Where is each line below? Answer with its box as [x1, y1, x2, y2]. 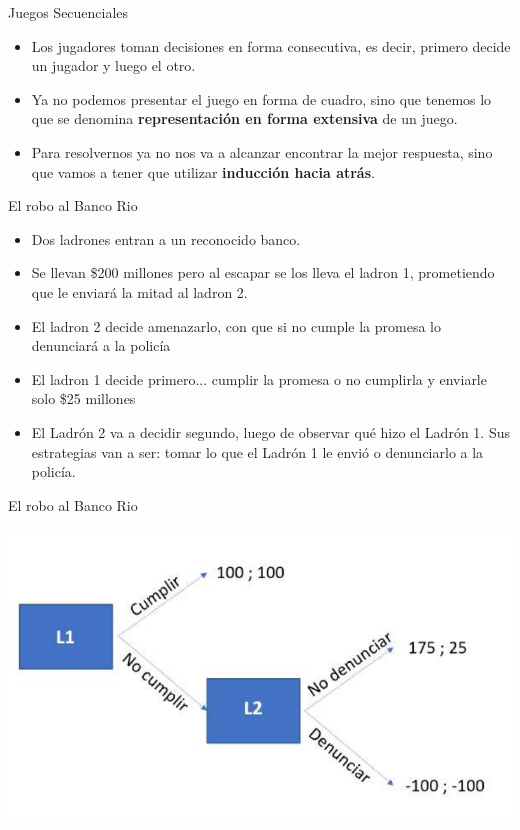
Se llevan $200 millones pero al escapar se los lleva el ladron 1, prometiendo [31, 262, 495, 283]
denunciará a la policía [31, 335, 171, 356]
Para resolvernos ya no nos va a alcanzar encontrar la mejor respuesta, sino [31, 141, 493, 162]
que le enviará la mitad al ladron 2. [31, 281, 248, 302]
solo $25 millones [31, 388, 136, 409]
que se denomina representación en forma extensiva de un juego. [31, 108, 458, 129]
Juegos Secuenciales [8, 2, 129, 22]
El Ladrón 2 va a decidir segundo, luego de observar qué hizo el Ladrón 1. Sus [31, 421, 510, 442]
